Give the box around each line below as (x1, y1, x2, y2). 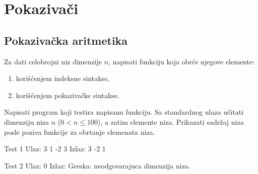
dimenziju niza (4, 116, 49, 127)
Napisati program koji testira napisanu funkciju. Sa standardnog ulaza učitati (4, 107, 243, 117)
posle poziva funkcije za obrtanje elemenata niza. (4, 126, 155, 137)
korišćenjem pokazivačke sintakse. (16, 90, 119, 100)
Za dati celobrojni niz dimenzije (4, 56, 102, 66)
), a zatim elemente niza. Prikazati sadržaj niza (97, 116, 244, 127)
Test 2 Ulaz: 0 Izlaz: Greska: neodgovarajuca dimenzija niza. (4, 160, 190, 170)
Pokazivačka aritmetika (4, 32, 128, 48)
